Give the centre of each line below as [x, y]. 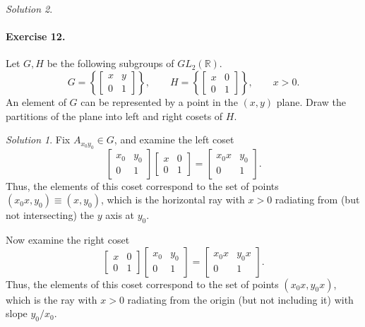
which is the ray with [52, 299]
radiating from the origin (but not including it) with [240, 299]
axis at [120, 215]
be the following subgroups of [110, 63]
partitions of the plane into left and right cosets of [114, 115]
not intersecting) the [50, 215]
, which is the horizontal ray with [173, 200]
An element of [36, 101]
